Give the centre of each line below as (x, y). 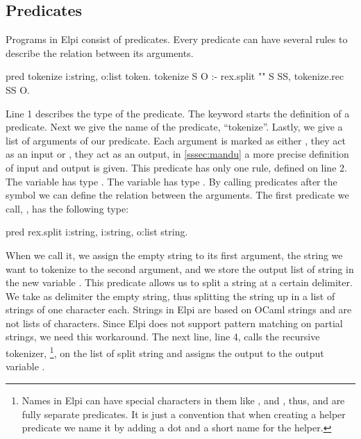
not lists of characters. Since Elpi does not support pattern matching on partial (174, 323)
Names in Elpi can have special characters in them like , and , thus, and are (183, 400)
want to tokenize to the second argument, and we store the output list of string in (180, 268)
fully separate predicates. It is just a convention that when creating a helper (184, 414)
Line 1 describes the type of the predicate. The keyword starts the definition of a (178, 113)
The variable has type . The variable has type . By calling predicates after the (171, 181)
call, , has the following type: (67, 208)
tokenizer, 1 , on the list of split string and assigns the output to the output (165, 352)
